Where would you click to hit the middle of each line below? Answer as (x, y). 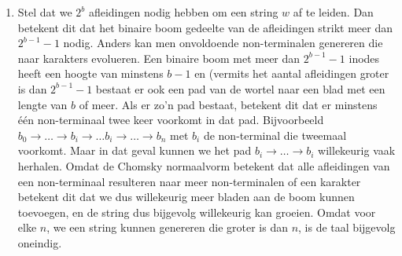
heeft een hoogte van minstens (90, 73)
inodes (364, 58)
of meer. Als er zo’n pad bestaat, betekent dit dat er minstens (228, 104)
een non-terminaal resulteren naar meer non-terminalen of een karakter (189, 181)
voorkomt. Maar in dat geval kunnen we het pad (135, 150)
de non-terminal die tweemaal (275, 135)
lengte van (42, 104)
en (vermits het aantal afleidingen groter (292, 73)
